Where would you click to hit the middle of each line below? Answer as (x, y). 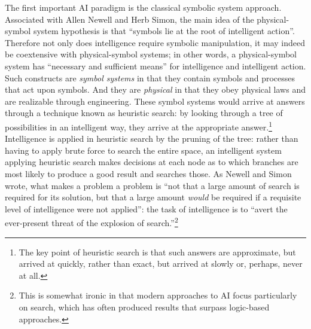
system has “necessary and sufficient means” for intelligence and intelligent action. (155, 66)
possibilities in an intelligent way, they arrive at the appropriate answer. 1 (138, 126)
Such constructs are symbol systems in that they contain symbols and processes (150, 77)
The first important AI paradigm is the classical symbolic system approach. (143, 7)
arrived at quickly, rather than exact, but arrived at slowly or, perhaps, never (161, 263)
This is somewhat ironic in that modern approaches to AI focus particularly (158, 295)
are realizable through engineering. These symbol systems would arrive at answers (155, 101)
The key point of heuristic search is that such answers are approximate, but (157, 252)
